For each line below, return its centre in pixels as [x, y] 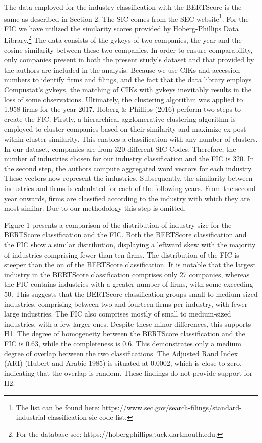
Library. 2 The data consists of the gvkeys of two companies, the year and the [123, 39]
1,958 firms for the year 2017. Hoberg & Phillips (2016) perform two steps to [123, 109]
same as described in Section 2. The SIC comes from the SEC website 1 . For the [126, 18]
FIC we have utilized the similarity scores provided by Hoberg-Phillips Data [121, 28]
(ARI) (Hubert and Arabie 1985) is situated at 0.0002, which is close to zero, [123, 363]
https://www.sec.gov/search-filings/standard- [172, 407]
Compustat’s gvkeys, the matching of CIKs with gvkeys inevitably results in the [128, 89]
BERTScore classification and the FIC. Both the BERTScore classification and [125, 235]
